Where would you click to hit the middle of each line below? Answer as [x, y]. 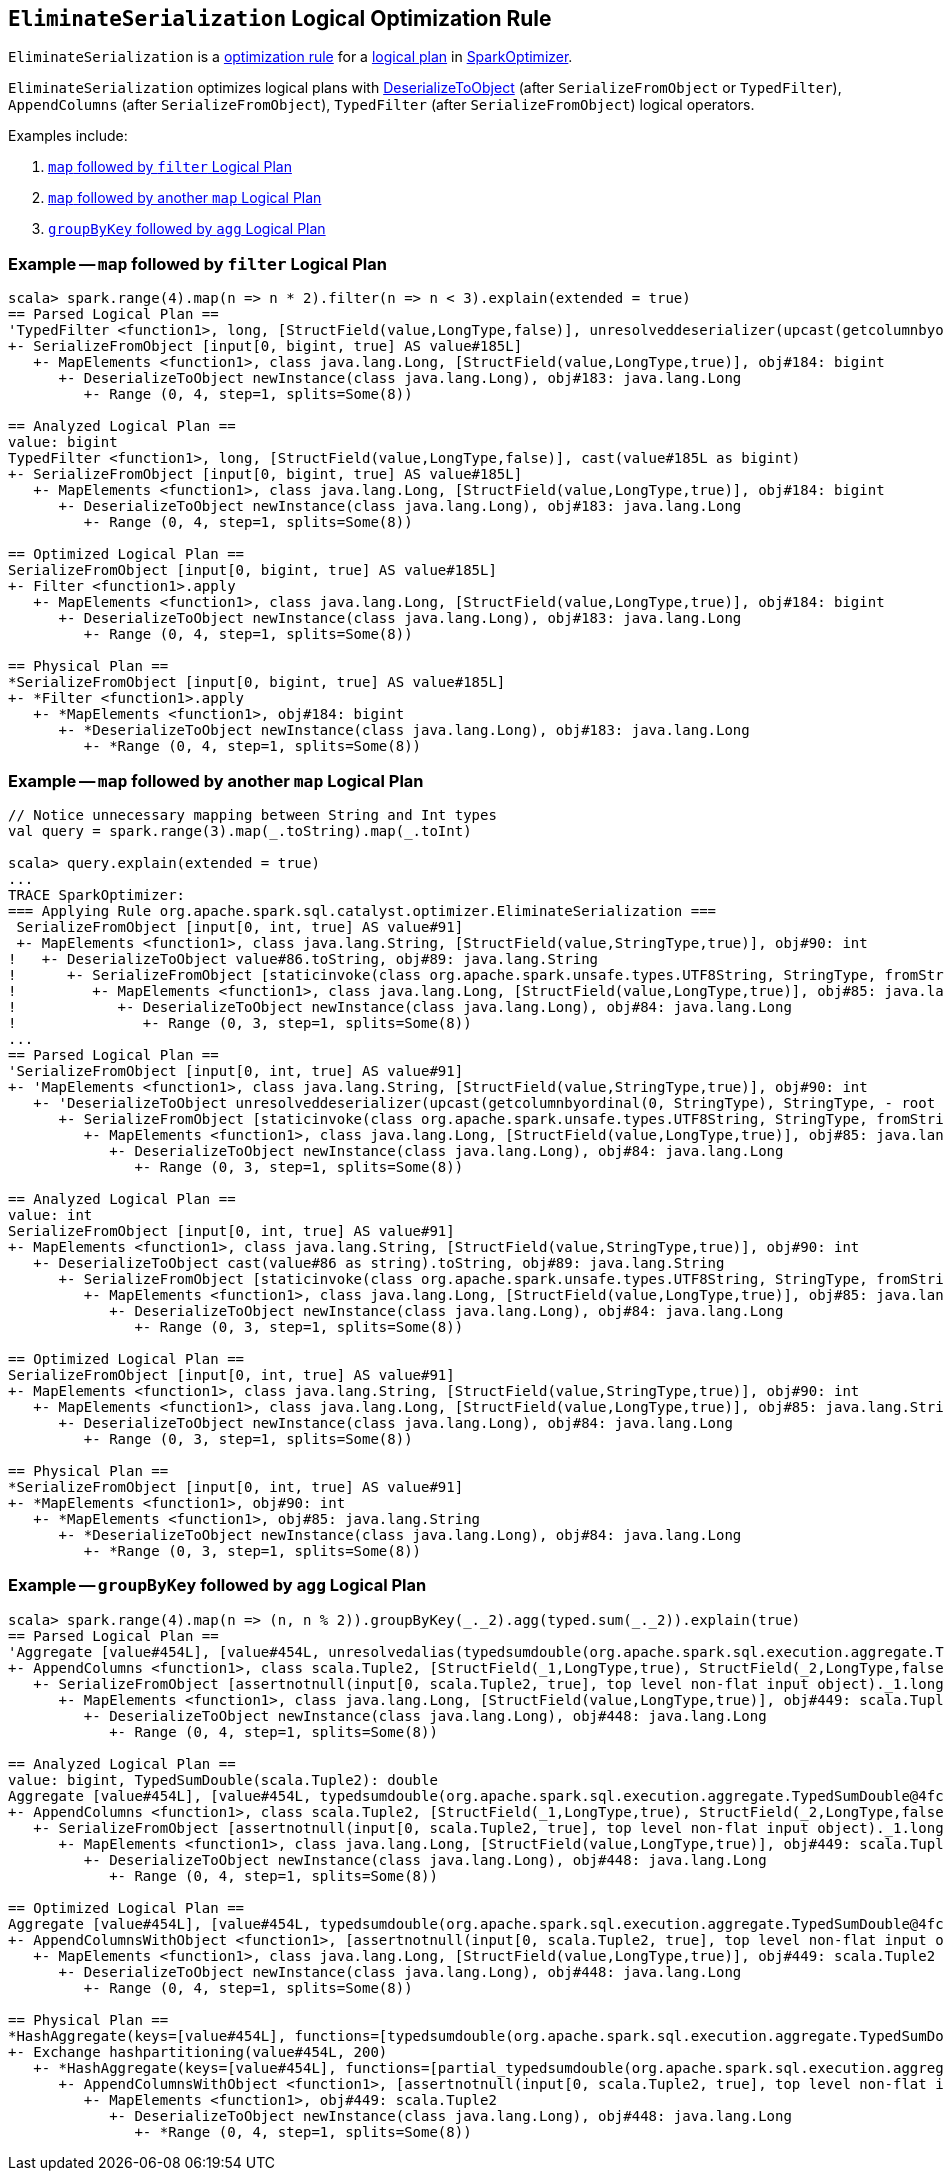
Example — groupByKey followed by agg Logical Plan [217, 1585]
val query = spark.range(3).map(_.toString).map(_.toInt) [240, 830]
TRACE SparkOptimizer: [97, 894]
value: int [50, 1214]
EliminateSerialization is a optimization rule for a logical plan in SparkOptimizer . [290, 57]
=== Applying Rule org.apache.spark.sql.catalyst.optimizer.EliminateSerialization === [362, 910]
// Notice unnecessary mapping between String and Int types [252, 814]
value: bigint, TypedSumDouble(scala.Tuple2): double [223, 1779]
